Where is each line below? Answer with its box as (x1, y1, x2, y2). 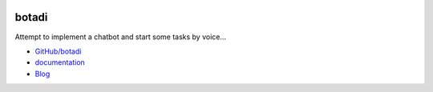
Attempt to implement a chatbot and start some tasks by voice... (14, 32, 227, 42)
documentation (34, 58, 86, 67)
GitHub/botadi (34, 46, 82, 56)
